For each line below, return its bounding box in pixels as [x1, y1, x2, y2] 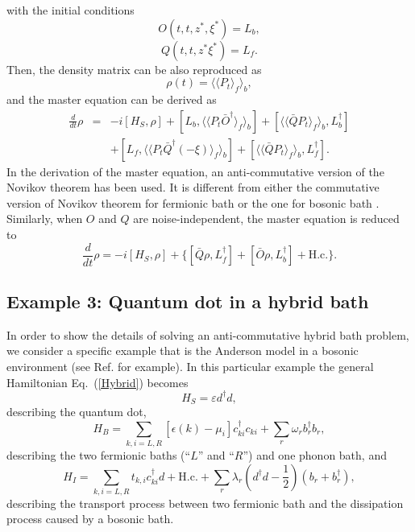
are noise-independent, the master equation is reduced [133, 210, 400, 227]
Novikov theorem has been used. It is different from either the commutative [6, 179, 380, 196]
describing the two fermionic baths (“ [6, 446, 191, 463]
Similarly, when [6, 210, 83, 227]
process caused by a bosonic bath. [6, 510, 174, 527]
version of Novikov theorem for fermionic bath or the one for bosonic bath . [6, 194, 380, 211]
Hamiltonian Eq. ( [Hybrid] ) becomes [6, 373, 189, 390]
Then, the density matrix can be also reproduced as [6, 60, 262, 77]
